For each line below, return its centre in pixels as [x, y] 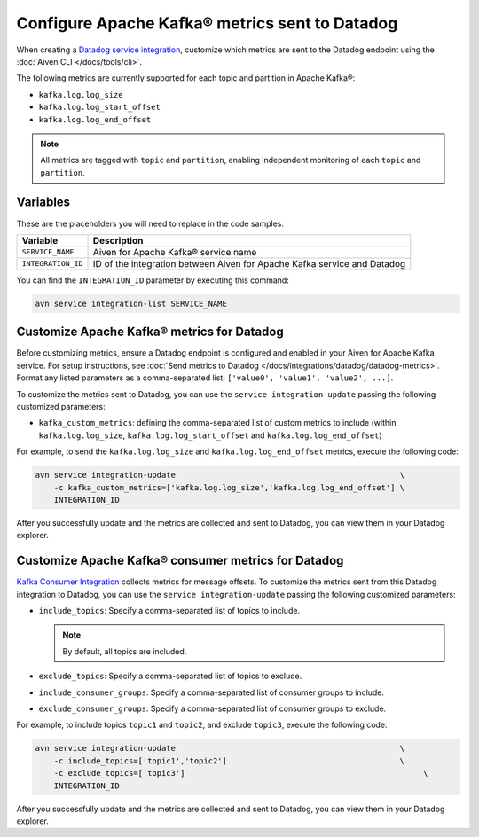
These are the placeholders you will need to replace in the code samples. [150, 223]
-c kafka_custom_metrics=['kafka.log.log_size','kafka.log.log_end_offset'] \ [229, 487]
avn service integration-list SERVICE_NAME [131, 303]
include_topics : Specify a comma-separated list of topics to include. [169, 611]
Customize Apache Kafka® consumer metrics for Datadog [180, 561]
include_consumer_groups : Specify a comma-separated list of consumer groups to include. [212, 692]
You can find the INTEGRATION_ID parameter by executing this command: [153, 280]
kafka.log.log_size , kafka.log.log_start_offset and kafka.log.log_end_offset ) [210, 435]
